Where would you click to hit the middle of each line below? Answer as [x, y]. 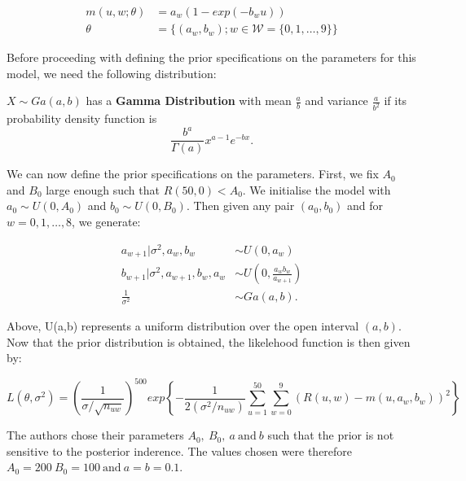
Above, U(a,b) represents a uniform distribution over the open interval [183, 325]
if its [396, 101]
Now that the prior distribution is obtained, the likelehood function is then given [209, 341]
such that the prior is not [331, 435]
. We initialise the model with [317, 189]
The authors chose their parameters [95, 435]
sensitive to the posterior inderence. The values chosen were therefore [180, 450]
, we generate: [106, 222]
